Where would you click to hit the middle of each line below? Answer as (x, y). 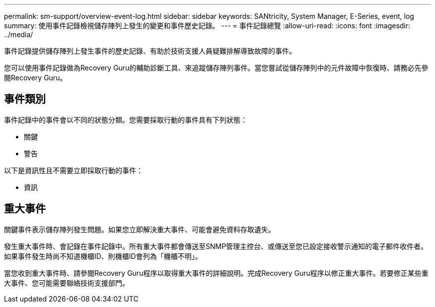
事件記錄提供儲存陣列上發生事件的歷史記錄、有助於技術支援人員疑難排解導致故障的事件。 (150, 51)
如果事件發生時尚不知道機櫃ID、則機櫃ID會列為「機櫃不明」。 (103, 256)
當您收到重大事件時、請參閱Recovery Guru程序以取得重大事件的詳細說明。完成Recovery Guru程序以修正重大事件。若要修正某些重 (216, 273)
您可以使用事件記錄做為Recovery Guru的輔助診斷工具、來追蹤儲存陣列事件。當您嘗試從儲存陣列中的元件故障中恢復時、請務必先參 (216, 68)
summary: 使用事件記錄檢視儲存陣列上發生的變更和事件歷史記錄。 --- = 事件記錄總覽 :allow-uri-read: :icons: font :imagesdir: (207, 26)
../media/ (19, 34)
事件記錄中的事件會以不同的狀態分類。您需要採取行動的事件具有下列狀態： (126, 120)
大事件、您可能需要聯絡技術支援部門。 (67, 283)
